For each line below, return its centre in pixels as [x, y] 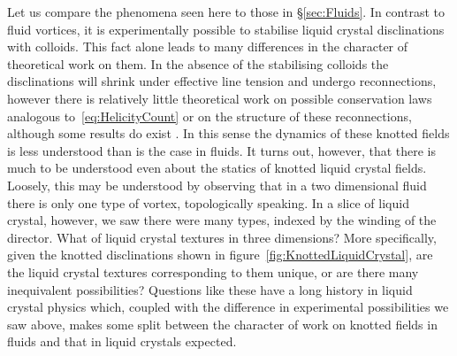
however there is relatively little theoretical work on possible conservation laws [220, 98]
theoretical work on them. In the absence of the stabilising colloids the [198, 63]
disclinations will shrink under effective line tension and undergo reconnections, [222, 81]
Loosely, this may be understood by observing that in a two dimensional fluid [217, 185]
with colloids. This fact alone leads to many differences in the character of [208, 46]
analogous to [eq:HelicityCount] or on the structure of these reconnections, [209, 116]
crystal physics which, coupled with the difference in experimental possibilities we [228, 307]
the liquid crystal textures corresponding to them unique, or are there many [213, 271]
